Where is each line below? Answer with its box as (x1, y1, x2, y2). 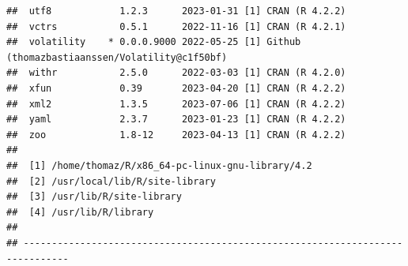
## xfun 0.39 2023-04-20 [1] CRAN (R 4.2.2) (6, 82, 346, 94)
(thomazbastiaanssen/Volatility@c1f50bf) (6, 51, 228, 63)
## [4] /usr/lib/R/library (6, 206, 154, 218)
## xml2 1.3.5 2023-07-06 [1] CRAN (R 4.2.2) (6, 98, 346, 110)
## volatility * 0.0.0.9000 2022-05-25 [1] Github (6, 36, 301, 48)
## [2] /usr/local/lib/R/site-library (6, 175, 216, 187)
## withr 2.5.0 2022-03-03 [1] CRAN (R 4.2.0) (6, 67, 346, 79)
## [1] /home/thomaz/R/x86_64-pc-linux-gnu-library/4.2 (6, 159, 312, 171)
